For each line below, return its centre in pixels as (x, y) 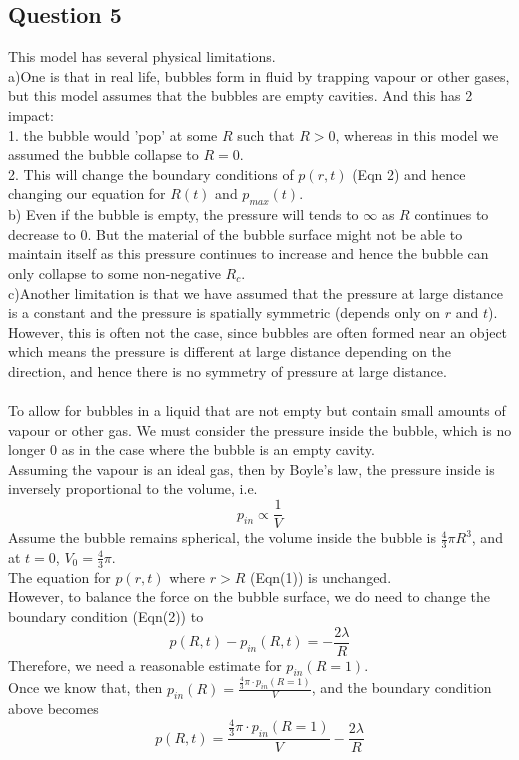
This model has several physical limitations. (142, 56)
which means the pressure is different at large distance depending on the (230, 351)
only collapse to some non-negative (114, 272)
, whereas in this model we (417, 134)
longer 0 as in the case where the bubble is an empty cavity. (191, 449)
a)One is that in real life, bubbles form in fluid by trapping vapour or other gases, (259, 75)
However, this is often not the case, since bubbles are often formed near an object (258, 331)
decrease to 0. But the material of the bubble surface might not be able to (235, 233)
